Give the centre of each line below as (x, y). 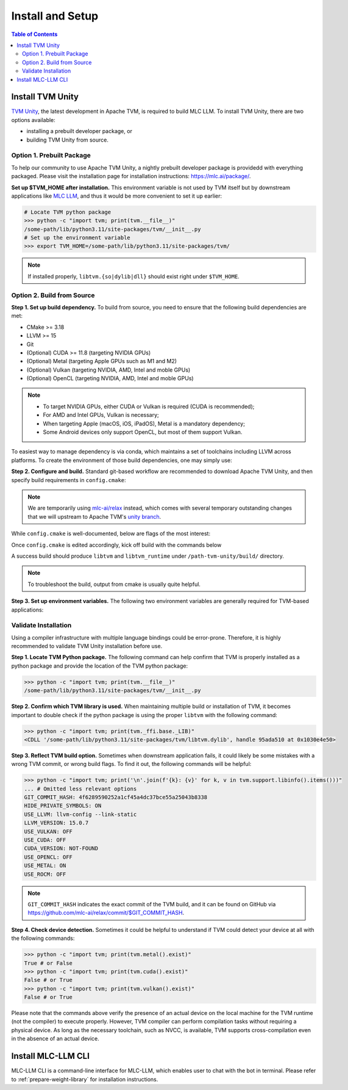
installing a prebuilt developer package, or (79, 131)
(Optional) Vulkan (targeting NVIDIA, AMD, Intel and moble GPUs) (108, 370)
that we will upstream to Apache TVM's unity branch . (94, 516)
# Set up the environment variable (77, 238)
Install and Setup (55, 16)
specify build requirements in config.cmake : (69, 480)
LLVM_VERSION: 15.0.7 (56, 823)
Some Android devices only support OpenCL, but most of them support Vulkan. (143, 432)
